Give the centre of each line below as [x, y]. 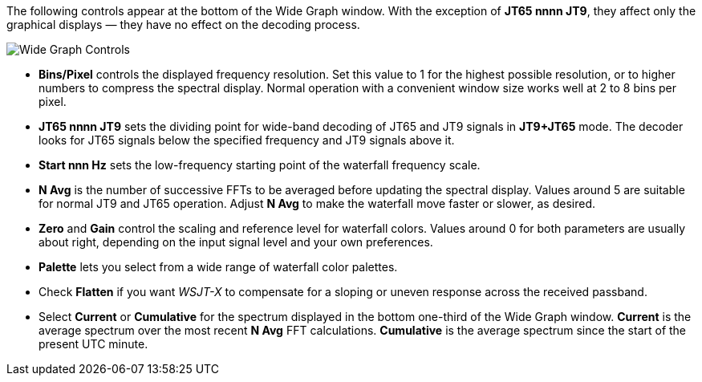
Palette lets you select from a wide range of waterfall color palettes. [218, 267]
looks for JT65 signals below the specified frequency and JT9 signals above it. [247, 140]
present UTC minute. [93, 344]
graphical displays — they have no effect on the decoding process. [183, 24]
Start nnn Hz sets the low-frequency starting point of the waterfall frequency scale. [260, 165]
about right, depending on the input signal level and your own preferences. [236, 242]
